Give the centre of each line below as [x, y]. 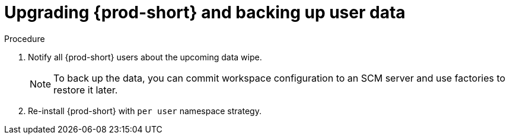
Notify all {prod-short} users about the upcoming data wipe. [145, 57]
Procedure [25, 38]
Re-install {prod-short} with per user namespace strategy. [145, 111]
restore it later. [86, 90]
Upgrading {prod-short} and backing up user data [205, 12]
